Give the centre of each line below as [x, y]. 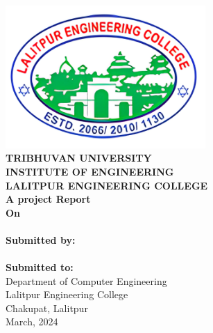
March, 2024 [32, 322]
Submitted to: [40, 267]
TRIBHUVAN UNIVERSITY [79, 158]
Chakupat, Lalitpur [47, 308]
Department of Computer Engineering [86, 280]
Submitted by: [41, 239]
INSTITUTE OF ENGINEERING [90, 171]
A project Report [48, 199]
